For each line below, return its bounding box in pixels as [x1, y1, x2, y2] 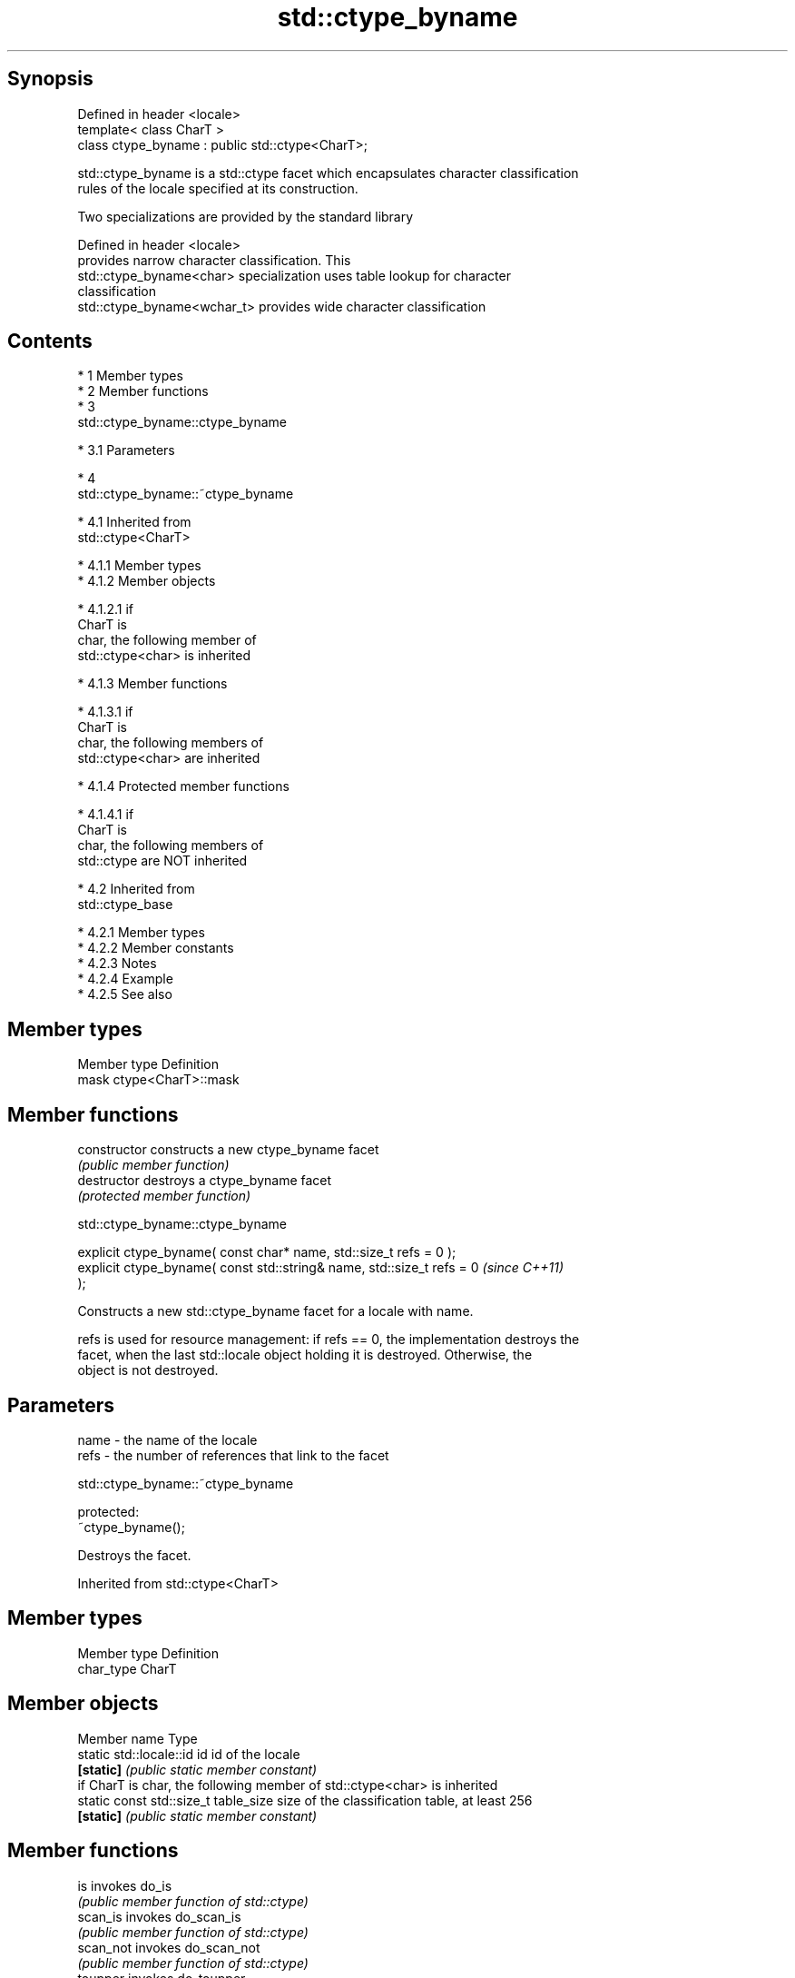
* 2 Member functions [77, 383, 209, 400]
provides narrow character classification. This [77, 252, 351, 268]
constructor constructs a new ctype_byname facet [77, 1142, 379, 1158]
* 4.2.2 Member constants [77, 940, 234, 956]
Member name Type [77, 1730, 198, 1746]
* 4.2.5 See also [77, 986, 172, 1003]
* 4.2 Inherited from [77, 881, 195, 897]
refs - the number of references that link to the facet [77, 1447, 389, 1463]
